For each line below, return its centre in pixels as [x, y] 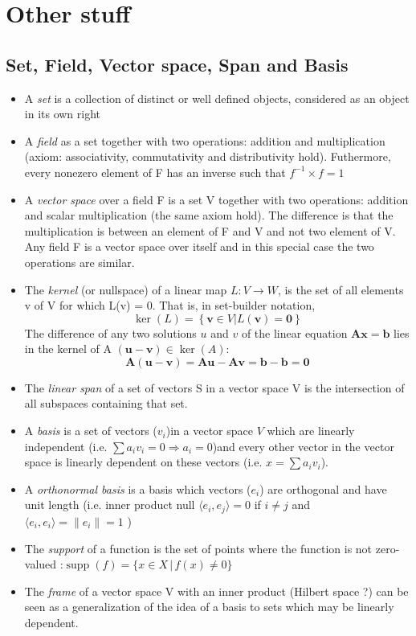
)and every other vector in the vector [303, 446]
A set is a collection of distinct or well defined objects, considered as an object [217, 98]
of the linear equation [294, 332]
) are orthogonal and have [323, 488]
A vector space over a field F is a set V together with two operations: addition [216, 199]
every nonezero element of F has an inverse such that [155, 172]
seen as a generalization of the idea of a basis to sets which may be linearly [209, 607]
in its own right [63, 114]
